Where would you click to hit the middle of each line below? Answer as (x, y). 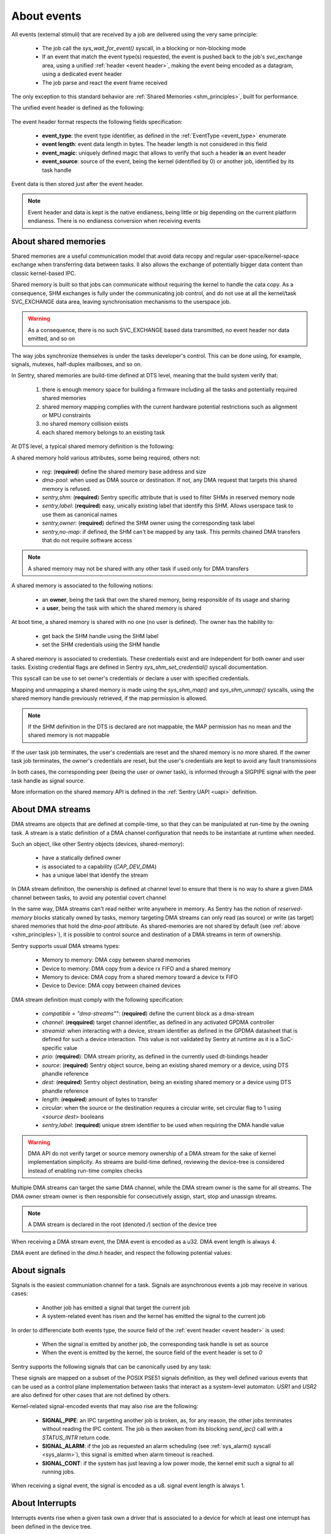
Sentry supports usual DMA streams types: (66, 946)
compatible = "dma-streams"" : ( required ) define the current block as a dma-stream (148, 1014)
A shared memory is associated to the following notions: (82, 585)
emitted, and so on (51, 339)
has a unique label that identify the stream (95, 875)
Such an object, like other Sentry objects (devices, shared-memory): (98, 844)
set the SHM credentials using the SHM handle (101, 645)
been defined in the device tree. (51, 1526)
